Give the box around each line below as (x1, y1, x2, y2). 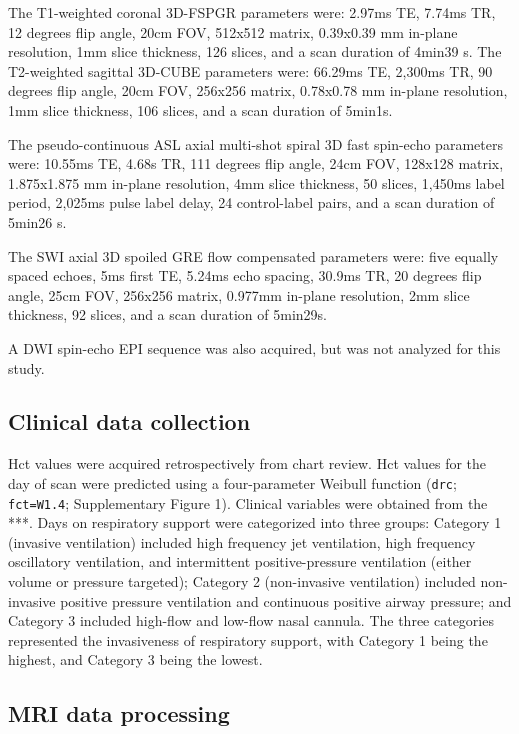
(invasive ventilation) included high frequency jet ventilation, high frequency (8, 531, 476, 552)
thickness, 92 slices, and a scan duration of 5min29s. (8, 304, 327, 325)
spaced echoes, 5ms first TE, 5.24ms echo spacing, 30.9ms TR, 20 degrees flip (8, 265, 482, 286)
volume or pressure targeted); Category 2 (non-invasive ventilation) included (8, 570, 476, 591)
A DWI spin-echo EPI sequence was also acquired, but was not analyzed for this (8, 337, 501, 358)
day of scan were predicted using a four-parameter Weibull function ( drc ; (8, 472, 457, 493)
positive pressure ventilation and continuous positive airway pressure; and (60, 590, 512, 611)
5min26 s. (8, 211, 67, 232)
